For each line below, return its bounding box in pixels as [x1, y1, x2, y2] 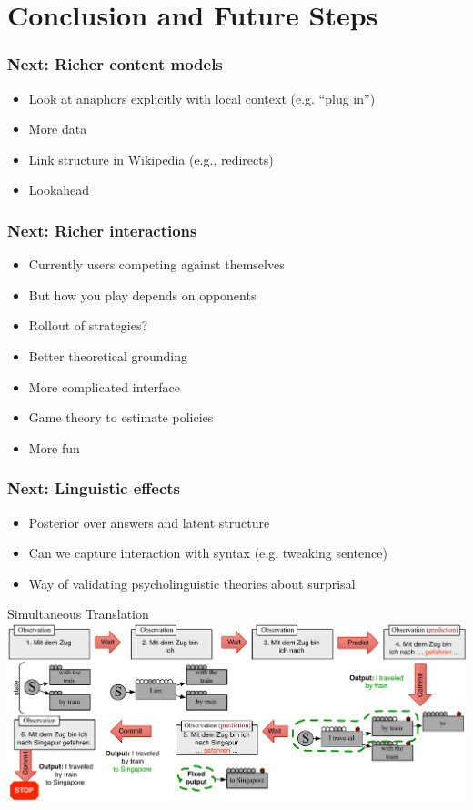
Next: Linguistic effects [7, 477, 181, 500]
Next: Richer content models [7, 53, 223, 76]
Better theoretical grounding [28, 346, 187, 365]
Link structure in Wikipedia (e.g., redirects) [28, 149, 274, 168]
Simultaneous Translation [7, 604, 149, 623]
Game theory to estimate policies [28, 408, 214, 427]
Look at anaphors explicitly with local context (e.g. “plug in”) [28, 88, 376, 107]
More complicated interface [28, 377, 180, 396]
